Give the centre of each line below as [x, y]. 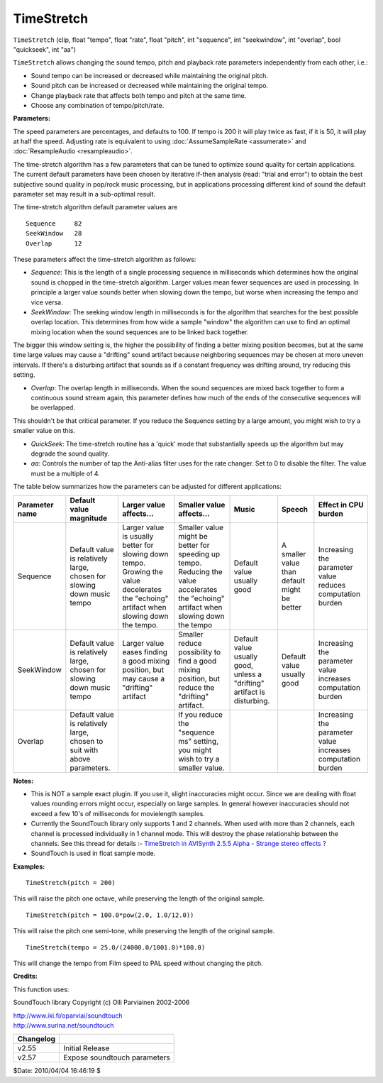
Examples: [29, 867]
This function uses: [41, 989]
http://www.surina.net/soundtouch [63, 1025]
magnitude [89, 518]
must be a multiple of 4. [66, 473]
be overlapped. [53, 407]
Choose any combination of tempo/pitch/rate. [98, 105]
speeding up [199, 554]
